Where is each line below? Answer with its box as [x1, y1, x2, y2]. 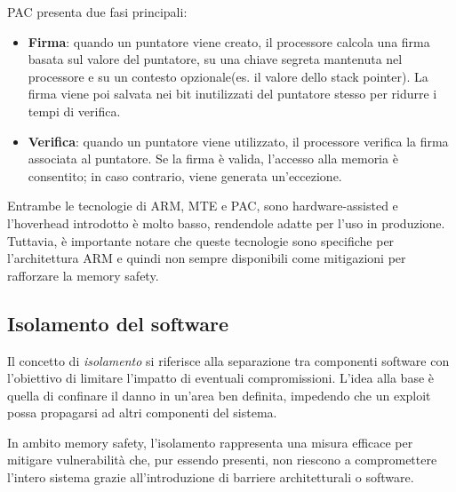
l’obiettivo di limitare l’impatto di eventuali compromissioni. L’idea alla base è [7, 369, 435, 387]
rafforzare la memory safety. [7, 266, 159, 284]
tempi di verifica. [28, 101, 121, 120]
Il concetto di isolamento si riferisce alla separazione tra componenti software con [7, 351, 450, 369]
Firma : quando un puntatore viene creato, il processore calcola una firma [28, 32, 430, 51]
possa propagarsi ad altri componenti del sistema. [7, 403, 277, 422]
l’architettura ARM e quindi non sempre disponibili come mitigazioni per [7, 249, 406, 267]
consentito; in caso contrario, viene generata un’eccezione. [28, 166, 342, 185]
